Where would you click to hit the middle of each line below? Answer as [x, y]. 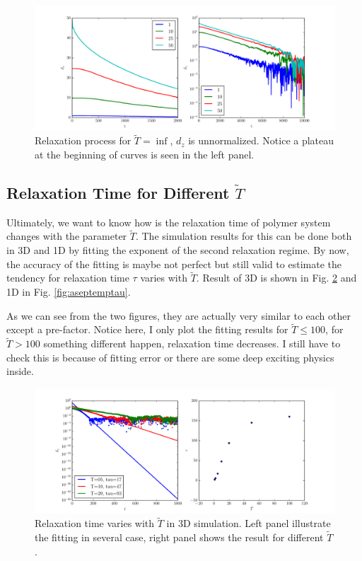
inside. [20, 371]
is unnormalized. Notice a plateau [261, 140]
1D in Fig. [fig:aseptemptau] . [69, 291]
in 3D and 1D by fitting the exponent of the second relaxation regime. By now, [178, 250]
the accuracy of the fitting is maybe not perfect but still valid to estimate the [174, 264]
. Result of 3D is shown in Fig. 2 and [276, 278]
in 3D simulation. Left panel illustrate [249, 523]
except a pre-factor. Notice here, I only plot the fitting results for [147, 329]
